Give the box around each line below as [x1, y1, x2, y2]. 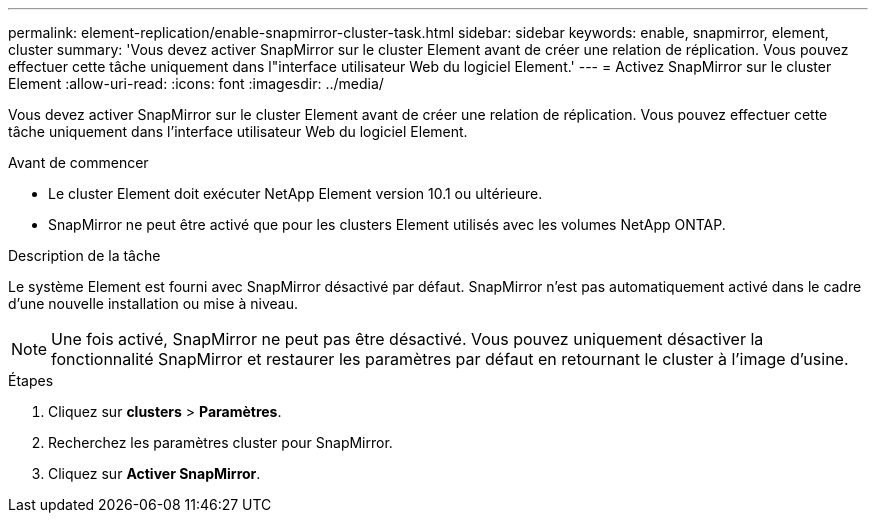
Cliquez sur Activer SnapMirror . [48, 465, 261, 482]
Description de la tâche [8, 247, 161, 264]
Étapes [8, 372, 54, 389]
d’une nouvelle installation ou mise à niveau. [8, 295, 298, 312]
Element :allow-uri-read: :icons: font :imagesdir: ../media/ [8, 75, 384, 92]
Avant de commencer [8, 154, 149, 171]
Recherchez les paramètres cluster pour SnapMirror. [48, 434, 393, 451]
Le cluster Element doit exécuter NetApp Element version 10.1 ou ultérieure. [48, 185, 543, 202]
